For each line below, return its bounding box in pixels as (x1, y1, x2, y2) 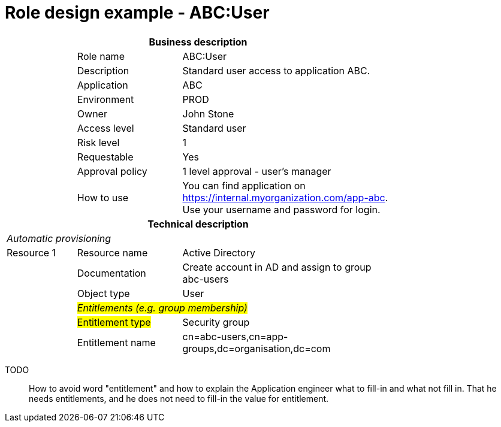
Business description (149, 35, 248, 48)
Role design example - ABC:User (5, 2, 270, 23)
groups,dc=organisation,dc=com (182, 342, 331, 355)
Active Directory (182, 246, 255, 259)
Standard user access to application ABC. (182, 64, 370, 77)
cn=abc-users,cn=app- (182, 330, 288, 343)
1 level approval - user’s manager (182, 165, 331, 177)
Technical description (147, 217, 249, 230)
